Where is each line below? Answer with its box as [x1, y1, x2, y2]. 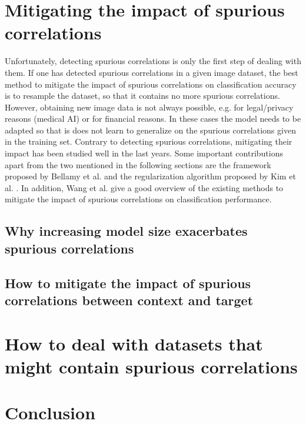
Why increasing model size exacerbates [5, 222, 248, 240]
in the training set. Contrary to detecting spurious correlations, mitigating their [5, 135, 292, 148]
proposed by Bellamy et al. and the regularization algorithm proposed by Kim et [5, 170, 296, 182]
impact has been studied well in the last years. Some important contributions [5, 147, 284, 159]
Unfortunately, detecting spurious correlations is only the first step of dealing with [5, 55, 301, 67]
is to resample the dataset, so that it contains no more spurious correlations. [5, 89, 280, 102]
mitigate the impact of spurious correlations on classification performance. [5, 193, 272, 205]
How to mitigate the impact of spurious [5, 273, 251, 292]
